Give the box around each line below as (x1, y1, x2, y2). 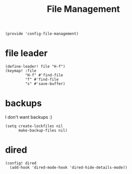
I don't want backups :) (5, 114, 53, 120)
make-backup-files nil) (18, 128, 68, 133)
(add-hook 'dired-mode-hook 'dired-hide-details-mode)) (9, 165, 128, 170)
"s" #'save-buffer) (25, 82, 66, 87)
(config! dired (5, 161, 37, 166)
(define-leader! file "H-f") (5, 64, 66, 69)
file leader (5, 48, 48, 59)
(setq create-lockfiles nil (5, 124, 64, 129)
